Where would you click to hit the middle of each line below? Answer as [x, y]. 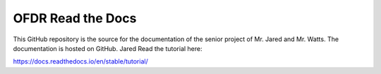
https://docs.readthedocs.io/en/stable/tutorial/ [80, 61]
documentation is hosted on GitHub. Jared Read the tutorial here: [108, 48]
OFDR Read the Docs [75, 18]
